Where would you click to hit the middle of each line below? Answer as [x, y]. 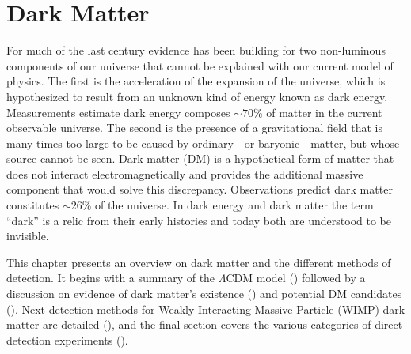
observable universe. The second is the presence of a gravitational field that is [195, 128]
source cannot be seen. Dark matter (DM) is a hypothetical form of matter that [200, 158]
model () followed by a [311, 278]
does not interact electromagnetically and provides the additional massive [185, 173]
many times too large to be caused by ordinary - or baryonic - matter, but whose [203, 143]
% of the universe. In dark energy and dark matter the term [228, 205]
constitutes [33, 205]
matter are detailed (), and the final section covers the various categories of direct [205, 324]
